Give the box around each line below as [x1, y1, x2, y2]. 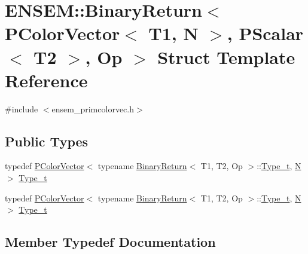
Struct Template [157, 44, 295, 69]
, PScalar [227, 21, 304, 45]
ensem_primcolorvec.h [51, 102, 134, 115]
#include [5, 102, 38, 115]
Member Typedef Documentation [5, 232, 216, 251]
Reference [5, 68, 88, 92]
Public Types [5, 131, 89, 150]
